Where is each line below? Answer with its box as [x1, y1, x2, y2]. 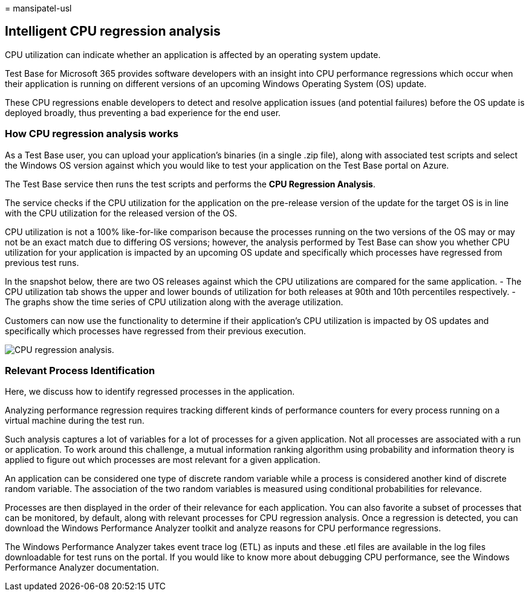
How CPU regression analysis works [5, 128, 179, 140]
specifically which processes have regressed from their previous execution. [5, 325, 307, 336]
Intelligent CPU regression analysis [5, 24, 221, 39]
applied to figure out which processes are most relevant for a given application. [5, 455, 320, 465]
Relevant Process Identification [5, 364, 155, 377]
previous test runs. [5, 257, 79, 268]
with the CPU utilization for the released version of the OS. [5, 207, 238, 218]
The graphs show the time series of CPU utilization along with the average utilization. [5, 296, 343, 307]
